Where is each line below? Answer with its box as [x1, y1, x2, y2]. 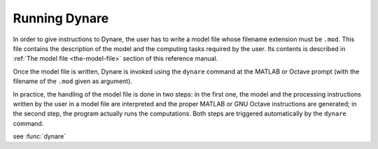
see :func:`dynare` [13, 132, 66, 141]
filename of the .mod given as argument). [13, 77, 133, 85]
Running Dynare [13, 10, 109, 26]
